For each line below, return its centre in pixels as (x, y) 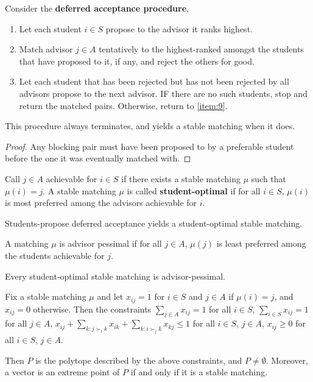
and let (110, 296)
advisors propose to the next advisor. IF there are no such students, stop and (163, 93)
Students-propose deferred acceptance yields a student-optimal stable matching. (154, 223)
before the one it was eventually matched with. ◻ (98, 158)
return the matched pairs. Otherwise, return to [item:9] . (123, 105)
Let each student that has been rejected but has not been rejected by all (154, 81)
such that (269, 178)
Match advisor (46, 49)
